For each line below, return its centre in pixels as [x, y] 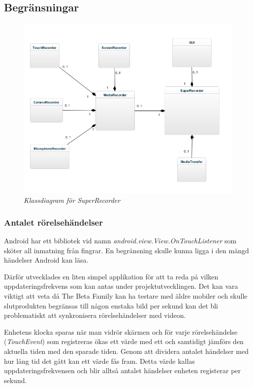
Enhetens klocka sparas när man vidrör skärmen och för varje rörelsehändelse [121, 331]
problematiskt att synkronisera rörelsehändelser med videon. [95, 315]
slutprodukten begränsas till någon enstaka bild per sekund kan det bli [111, 305]
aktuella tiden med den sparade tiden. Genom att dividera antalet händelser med [126, 351]
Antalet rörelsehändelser [53, 222]
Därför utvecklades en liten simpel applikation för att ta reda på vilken [111, 276]
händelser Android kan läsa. [46, 260]
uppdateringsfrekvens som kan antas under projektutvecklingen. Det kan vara [121, 286]
